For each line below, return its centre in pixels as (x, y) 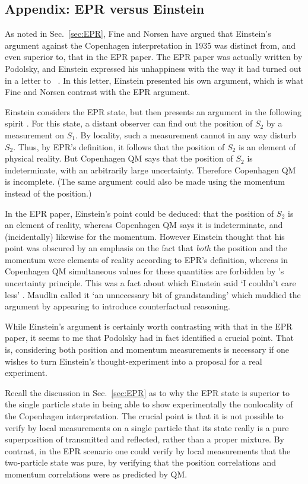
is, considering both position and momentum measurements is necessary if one (147, 349)
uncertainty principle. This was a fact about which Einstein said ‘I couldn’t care (150, 283)
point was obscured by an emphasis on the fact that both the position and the (146, 248)
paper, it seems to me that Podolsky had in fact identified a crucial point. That (150, 338)
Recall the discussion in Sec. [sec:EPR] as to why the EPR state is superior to (147, 392)
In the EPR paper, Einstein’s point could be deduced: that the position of (139, 213)
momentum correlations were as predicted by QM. (96, 474)
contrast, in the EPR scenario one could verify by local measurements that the (148, 450)
